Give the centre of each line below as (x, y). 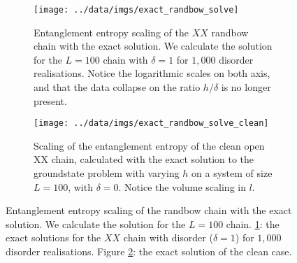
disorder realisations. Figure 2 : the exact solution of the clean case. (149, 251)
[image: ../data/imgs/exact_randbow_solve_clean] (151, 123)
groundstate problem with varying (107, 173)
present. (50, 100)
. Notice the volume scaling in (182, 186)
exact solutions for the (53, 237)
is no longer (246, 87)
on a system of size (232, 173)
